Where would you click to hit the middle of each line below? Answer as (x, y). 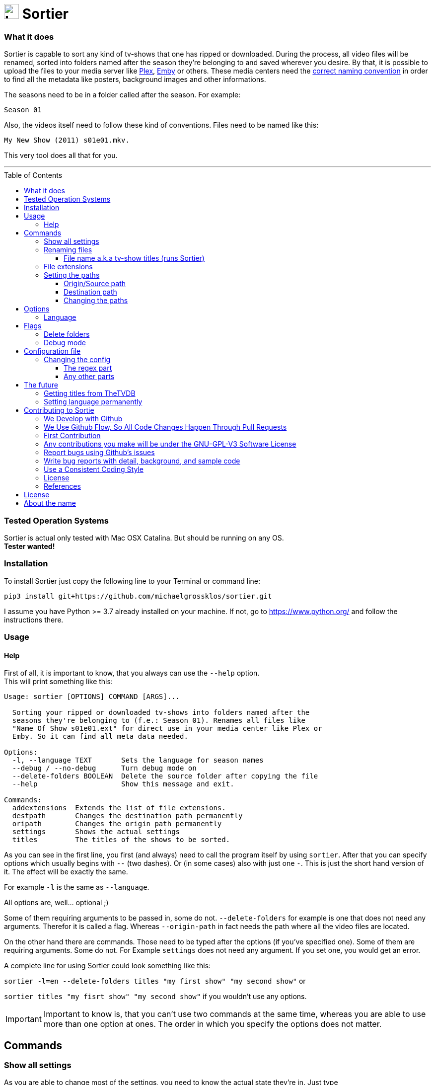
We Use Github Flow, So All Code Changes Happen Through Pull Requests (165, 427)
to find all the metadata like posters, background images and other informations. (135, 79)
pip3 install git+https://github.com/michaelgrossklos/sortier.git (138, 596)
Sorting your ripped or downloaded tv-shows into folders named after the (161, 713)
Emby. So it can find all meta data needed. (100, 736)
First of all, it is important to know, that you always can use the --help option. (132, 673)
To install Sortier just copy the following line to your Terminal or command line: (132, 581)
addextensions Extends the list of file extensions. (119, 808)
